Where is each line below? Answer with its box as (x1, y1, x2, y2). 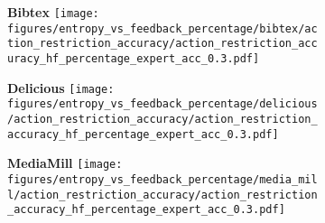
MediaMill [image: (7, 153, 123, 172)
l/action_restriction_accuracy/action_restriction (7, 188, 318, 201)
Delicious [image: (7, 78, 115, 97)
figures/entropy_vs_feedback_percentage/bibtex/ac (7, 22, 318, 35)
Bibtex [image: (7, 3, 99, 21)
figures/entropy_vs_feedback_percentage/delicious (7, 98, 318, 111)
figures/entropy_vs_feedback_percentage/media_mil (7, 172, 318, 186)
